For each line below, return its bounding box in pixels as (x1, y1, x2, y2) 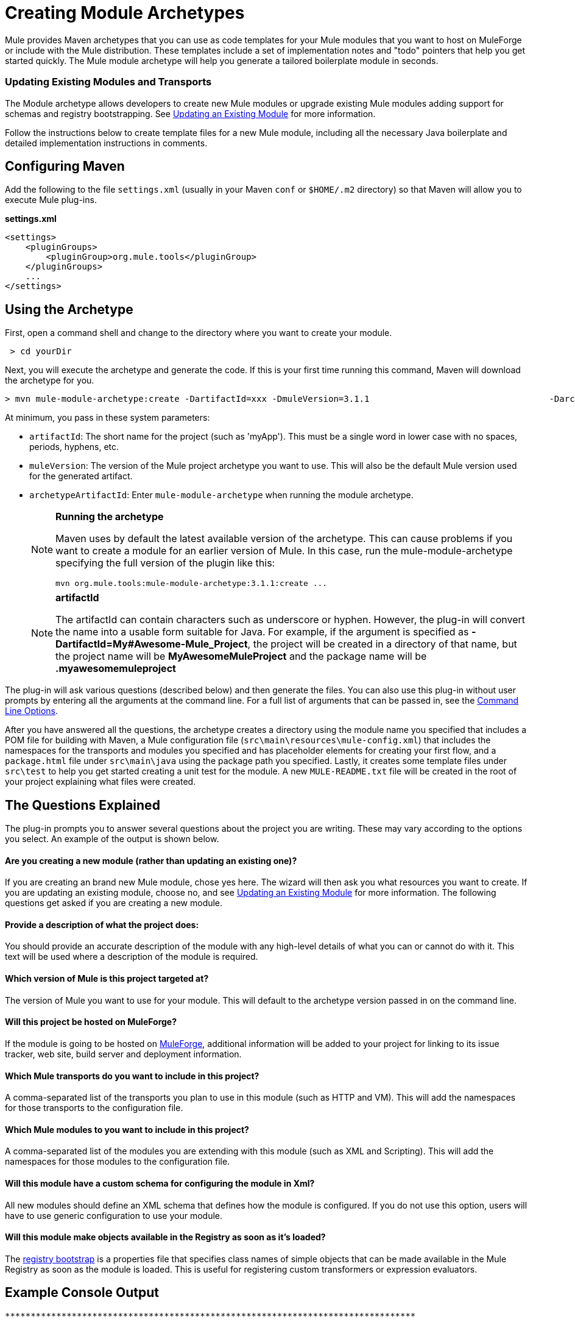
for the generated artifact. (29, 471, 133, 482)
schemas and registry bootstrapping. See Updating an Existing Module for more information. (5, 108, 376, 119)
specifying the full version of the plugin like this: (55, 557, 275, 570)
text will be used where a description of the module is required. (5, 951, 258, 962)
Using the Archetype (5, 301, 133, 317)
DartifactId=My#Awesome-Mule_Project (55, 638, 248, 651)
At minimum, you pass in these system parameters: (5, 412, 210, 423)
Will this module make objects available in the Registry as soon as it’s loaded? (5, 1232, 326, 1243)
